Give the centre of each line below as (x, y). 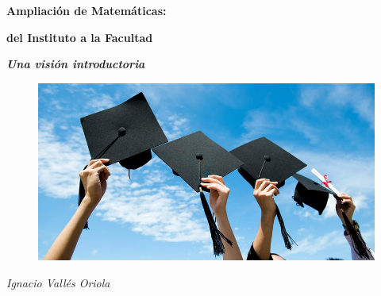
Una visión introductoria (76, 64)
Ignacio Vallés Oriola (58, 283)
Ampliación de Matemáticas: (87, 10)
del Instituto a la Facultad (80, 37)
